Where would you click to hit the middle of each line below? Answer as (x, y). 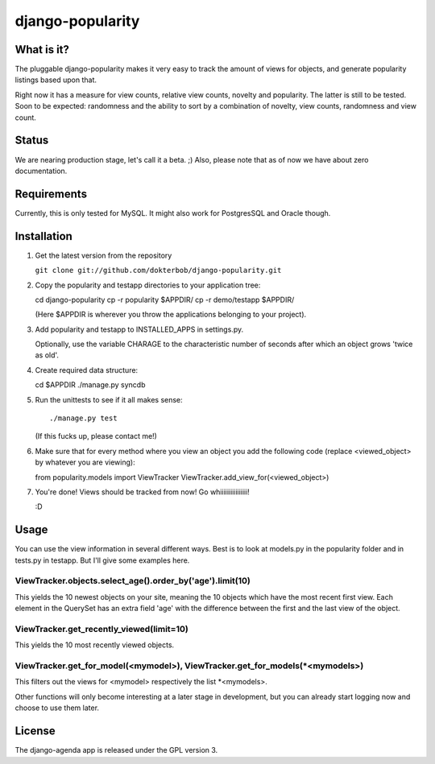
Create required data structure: (87, 370)
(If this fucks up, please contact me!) (96, 436)
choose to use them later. (57, 708)
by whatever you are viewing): (85, 462)
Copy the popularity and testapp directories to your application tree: (148, 285)
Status (32, 140)
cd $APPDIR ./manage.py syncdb (90, 385)
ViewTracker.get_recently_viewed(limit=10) (101, 629)
